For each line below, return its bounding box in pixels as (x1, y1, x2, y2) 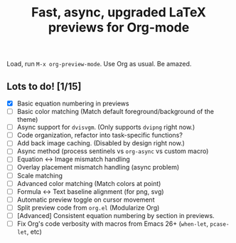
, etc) (26, 227, 42, 236)
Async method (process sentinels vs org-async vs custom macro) (16, 147, 209, 155)
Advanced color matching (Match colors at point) (16, 179, 161, 187)
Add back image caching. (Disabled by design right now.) (16, 139, 186, 148)
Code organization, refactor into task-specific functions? (16, 131, 183, 140)
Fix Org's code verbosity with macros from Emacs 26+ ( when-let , (16, 219, 209, 228)
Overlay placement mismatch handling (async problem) (16, 163, 180, 172)
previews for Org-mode (48, 19, 190, 36)
